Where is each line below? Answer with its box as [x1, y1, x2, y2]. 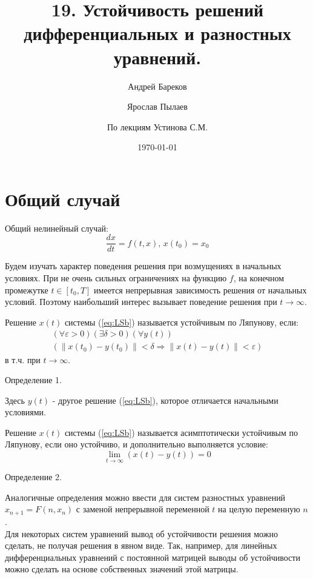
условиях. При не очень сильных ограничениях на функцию [5, 272, 227, 284]
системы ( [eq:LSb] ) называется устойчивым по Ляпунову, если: [64, 315, 298, 328]
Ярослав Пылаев [127, 100, 188, 113]
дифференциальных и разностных [24, 21, 291, 45]
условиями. [5, 406, 46, 418]
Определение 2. [5, 470, 62, 483]
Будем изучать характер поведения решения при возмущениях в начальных [5, 259, 282, 272]
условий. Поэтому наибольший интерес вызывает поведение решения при [5, 295, 277, 308]
